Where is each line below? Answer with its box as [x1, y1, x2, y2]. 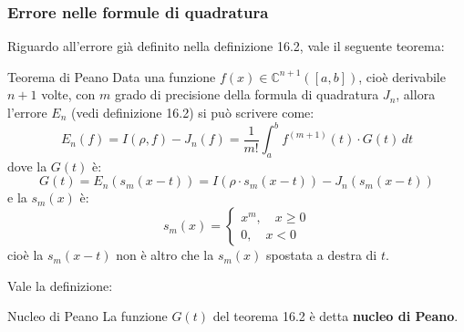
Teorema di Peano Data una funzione [7, 67, 216, 86]
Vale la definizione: [7, 275, 113, 295]
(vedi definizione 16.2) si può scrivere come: [71, 103, 314, 121]
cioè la [7, 245, 44, 265]
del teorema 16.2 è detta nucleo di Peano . [212, 306, 459, 326]
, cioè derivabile [358, 67, 446, 86]
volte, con [41, 85, 96, 104]
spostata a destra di [266, 245, 377, 265]
